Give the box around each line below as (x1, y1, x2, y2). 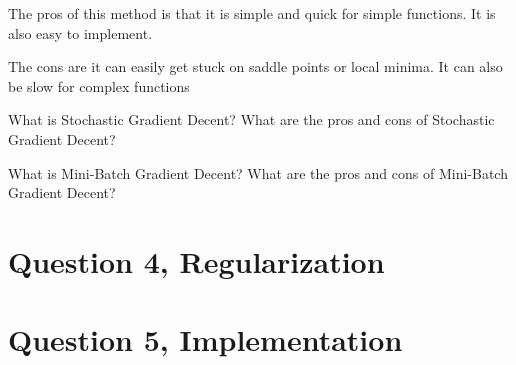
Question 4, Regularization (8, 240, 385, 281)
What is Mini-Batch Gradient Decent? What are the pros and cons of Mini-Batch (8, 162, 508, 183)
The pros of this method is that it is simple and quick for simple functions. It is (8, 3, 496, 23)
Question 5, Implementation (8, 319, 403, 360)
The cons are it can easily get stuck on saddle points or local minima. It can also (8, 56, 503, 77)
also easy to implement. (8, 22, 153, 43)
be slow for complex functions (8, 75, 190, 96)
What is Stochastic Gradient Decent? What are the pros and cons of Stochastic (8, 109, 495, 130)
